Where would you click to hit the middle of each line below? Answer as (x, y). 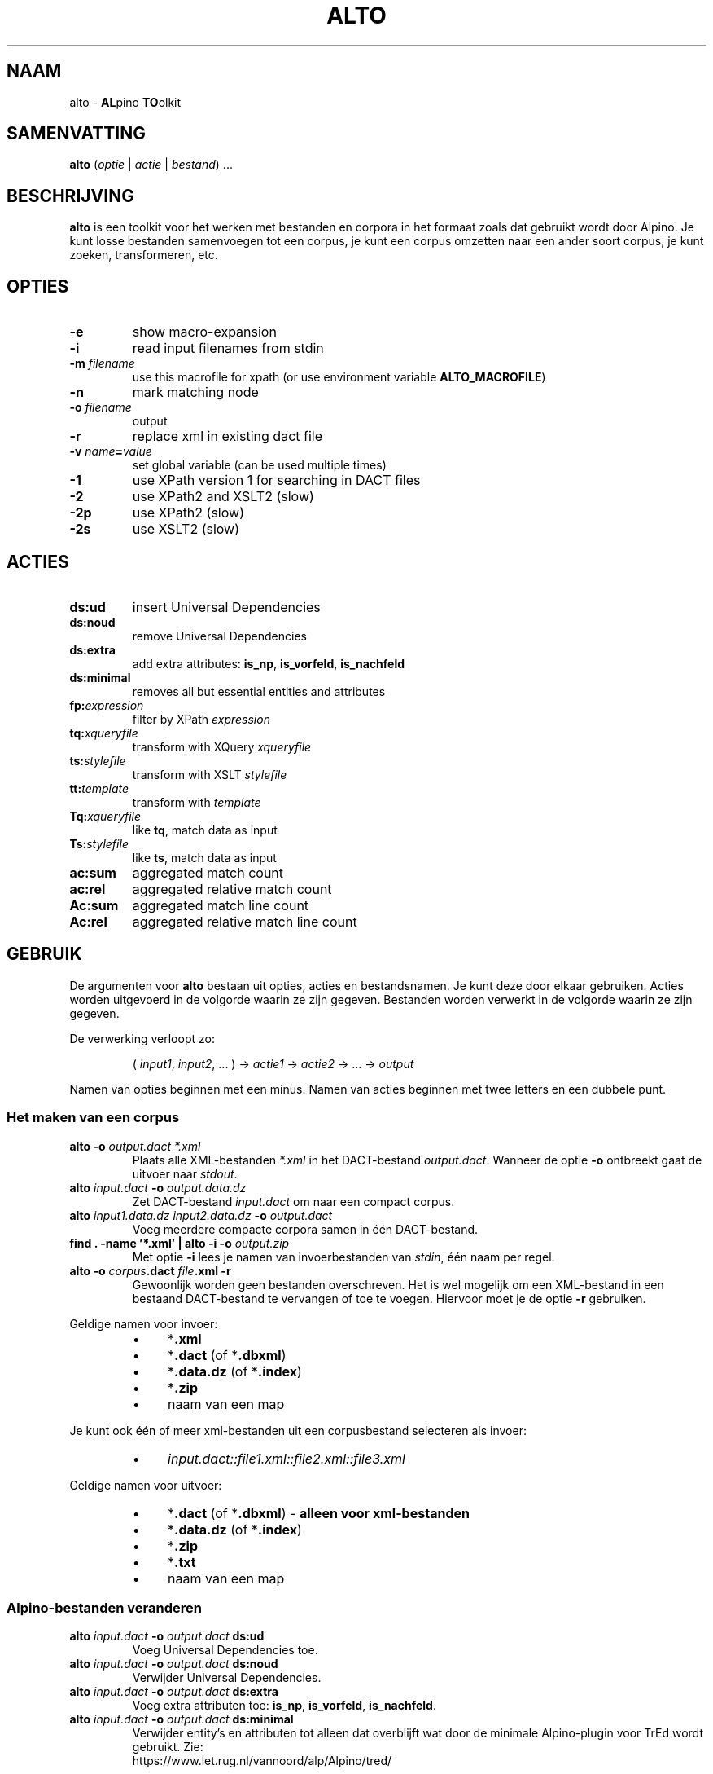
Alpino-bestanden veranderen (104, 1607)
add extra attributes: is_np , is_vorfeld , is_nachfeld (269, 663)
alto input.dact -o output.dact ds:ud (167, 1636)
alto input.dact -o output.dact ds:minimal (182, 1719)
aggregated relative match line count (245, 921)
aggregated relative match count (232, 889)
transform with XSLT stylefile (210, 774)
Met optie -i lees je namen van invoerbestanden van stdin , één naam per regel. (343, 1257)
